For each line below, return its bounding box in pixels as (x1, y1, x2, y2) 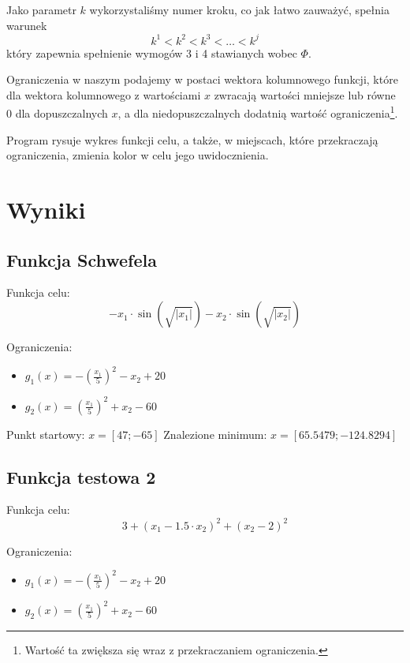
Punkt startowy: (6, 425, 85, 442)
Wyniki (6, 193, 86, 226)
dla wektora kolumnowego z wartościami (6, 86, 201, 103)
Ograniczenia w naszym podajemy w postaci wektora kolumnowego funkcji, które (6, 71, 398, 88)
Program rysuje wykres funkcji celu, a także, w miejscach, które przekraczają (6, 131, 378, 148)
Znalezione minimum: (163, 425, 267, 442)
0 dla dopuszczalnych (6, 105, 108, 122)
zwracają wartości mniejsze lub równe (214, 86, 396, 103)
